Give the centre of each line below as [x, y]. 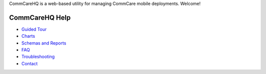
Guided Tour [34, 29]
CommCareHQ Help [40, 17]
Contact [30, 63]
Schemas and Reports [44, 43]
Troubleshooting [38, 57]
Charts [28, 36]
